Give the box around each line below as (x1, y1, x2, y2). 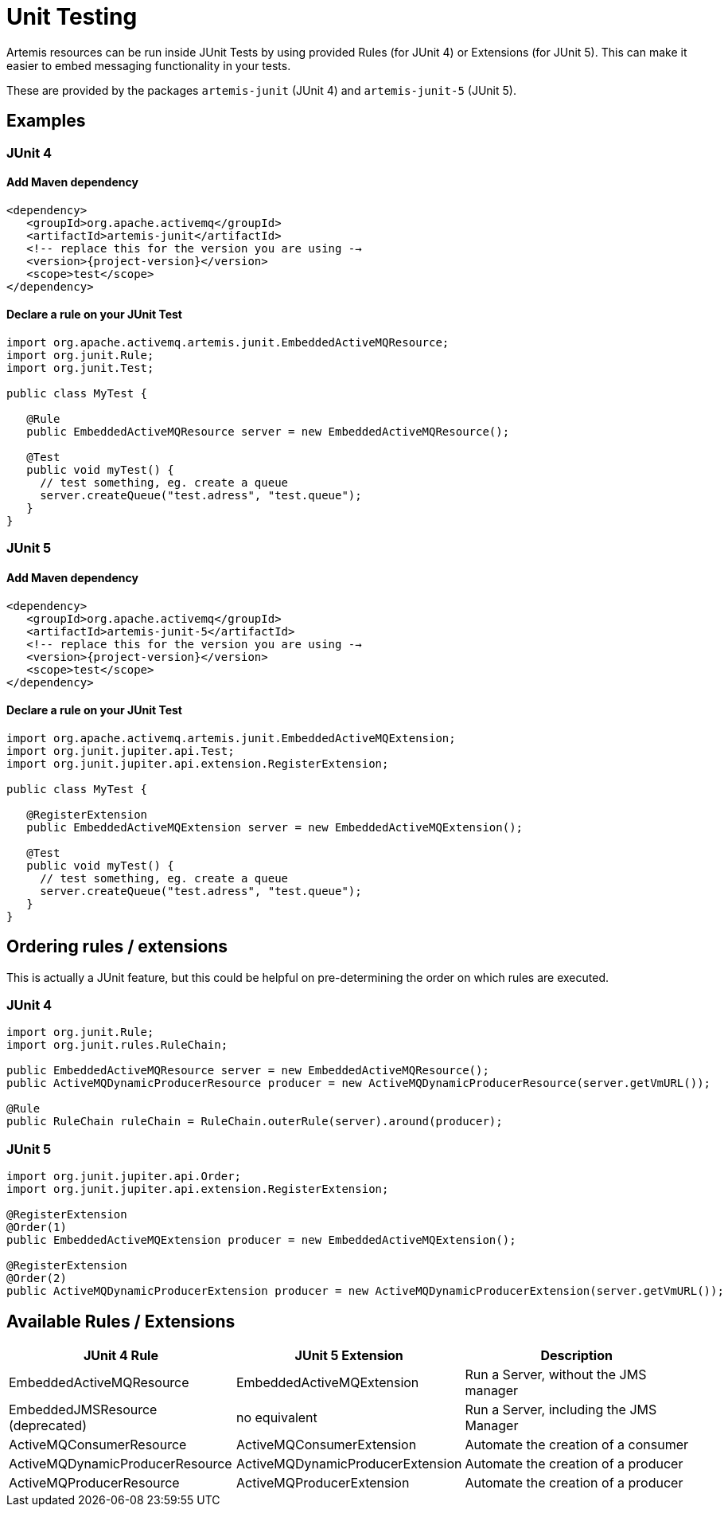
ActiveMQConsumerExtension (236, 1437, 417, 1453)
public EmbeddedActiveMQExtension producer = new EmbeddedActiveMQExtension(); (6, 1233, 516, 1247)
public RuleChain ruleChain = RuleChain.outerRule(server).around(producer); (6, 1115, 503, 1128)
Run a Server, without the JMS (465, 1366, 647, 1383)
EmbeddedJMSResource (9, 1402, 158, 1418)
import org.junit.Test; (6, 362, 154, 375)
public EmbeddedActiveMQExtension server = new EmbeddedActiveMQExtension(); (26, 820, 524, 834)
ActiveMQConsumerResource (9, 1437, 187, 1453)
